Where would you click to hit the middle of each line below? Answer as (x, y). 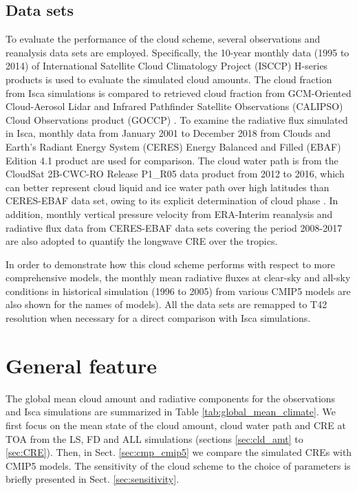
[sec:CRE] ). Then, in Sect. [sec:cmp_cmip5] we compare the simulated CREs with (179, 452)
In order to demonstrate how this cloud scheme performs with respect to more (170, 264)
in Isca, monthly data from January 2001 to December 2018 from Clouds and (168, 133)
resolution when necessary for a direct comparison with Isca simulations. (158, 318)
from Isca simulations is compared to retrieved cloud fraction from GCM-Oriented (178, 92)
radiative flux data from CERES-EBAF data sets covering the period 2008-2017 (174, 227)
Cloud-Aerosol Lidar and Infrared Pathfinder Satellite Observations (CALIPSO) (174, 106)
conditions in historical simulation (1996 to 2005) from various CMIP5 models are (178, 291)
